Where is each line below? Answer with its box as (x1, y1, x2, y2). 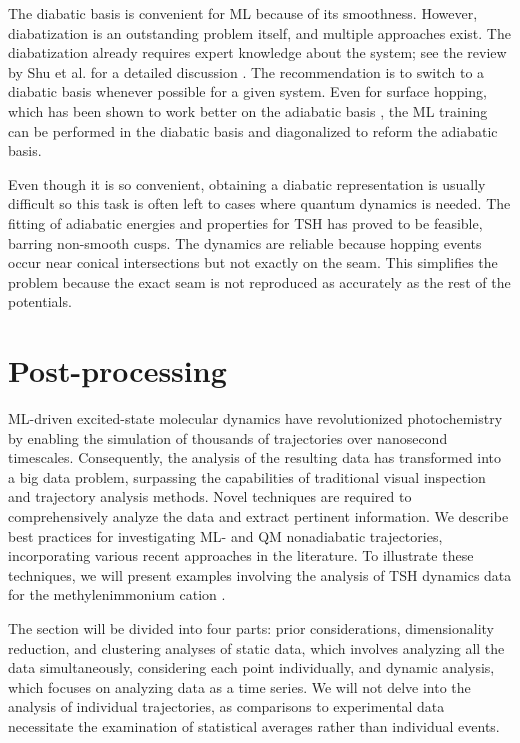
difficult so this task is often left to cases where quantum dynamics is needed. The (8, 193, 511, 214)
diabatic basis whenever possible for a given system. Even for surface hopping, (8, 81, 487, 102)
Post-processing (8, 350, 227, 391)
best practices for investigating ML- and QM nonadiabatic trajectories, (8, 525, 443, 546)
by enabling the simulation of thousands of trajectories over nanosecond (8, 427, 448, 448)
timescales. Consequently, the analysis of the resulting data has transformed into (8, 447, 502, 468)
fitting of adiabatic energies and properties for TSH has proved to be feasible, (8, 212, 483, 233)
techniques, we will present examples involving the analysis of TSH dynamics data (8, 564, 512, 585)
